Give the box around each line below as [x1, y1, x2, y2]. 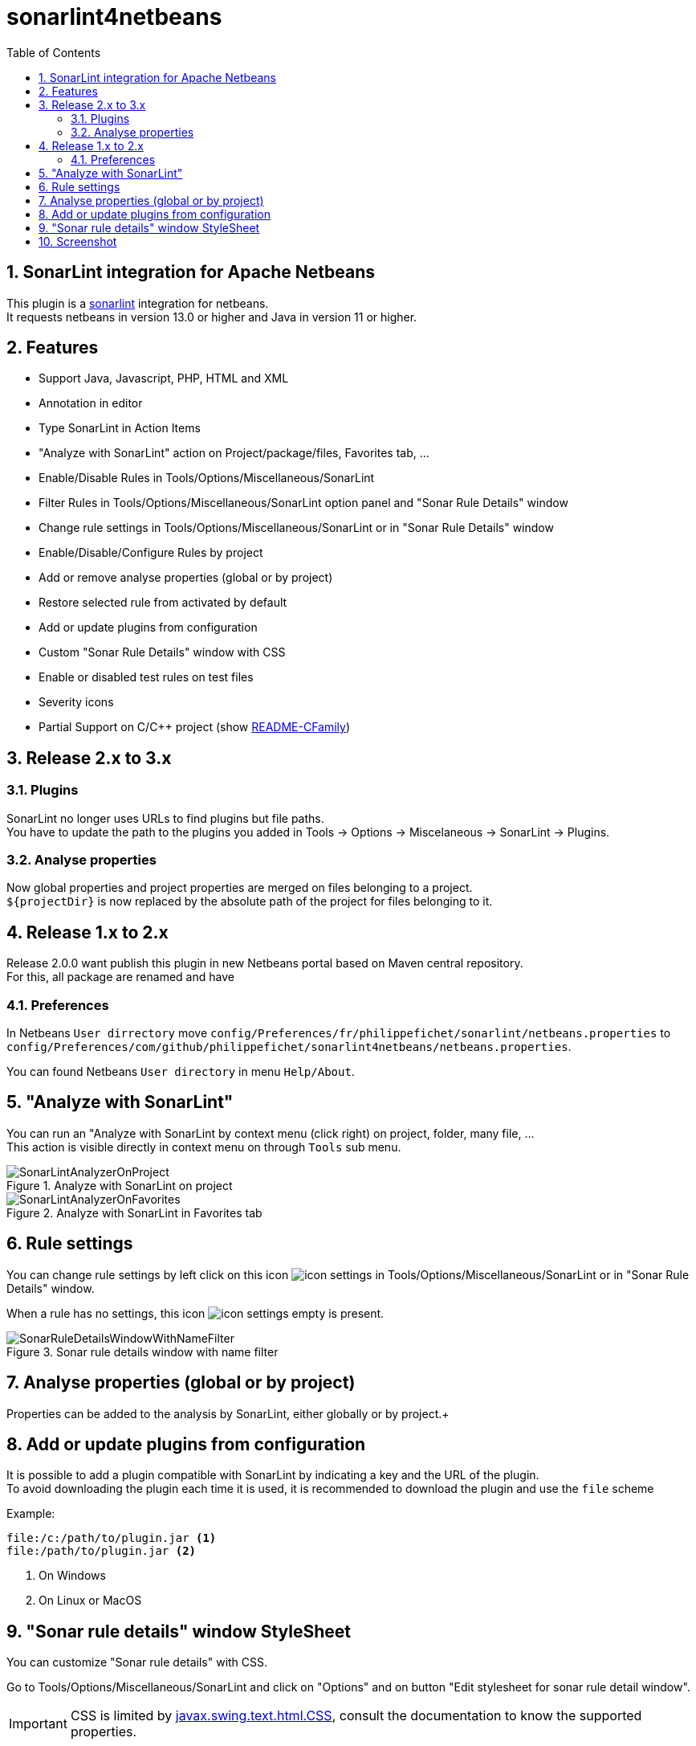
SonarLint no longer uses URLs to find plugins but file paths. [6, 811, 324, 825]
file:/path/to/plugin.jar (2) [6, 1544, 197, 1558]
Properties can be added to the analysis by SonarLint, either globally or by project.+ [6, 1406, 450, 1421]
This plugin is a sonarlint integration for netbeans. [6, 296, 269, 310]
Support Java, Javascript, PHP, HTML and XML [39, 371, 289, 386]
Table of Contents [6, 45, 101, 59]
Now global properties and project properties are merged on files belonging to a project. [6, 881, 473, 895]
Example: [6, 1507, 55, 1521]
